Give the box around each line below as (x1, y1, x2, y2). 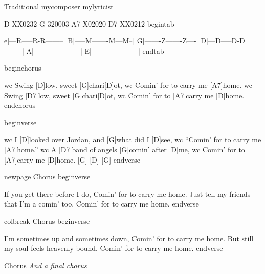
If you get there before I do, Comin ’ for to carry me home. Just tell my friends (4, 188, 251, 199)
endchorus (4, 100, 36, 110)
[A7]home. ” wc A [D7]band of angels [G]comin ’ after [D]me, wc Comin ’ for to (4, 144, 245, 154)
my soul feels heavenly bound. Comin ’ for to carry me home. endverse (4, 243, 223, 254)
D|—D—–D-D (201, 35, 245, 46)
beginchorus (4, 62, 41, 73)
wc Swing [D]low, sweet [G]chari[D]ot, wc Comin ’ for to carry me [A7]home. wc (4, 79, 252, 90)
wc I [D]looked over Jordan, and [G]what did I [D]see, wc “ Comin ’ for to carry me (4, 134, 261, 145)
